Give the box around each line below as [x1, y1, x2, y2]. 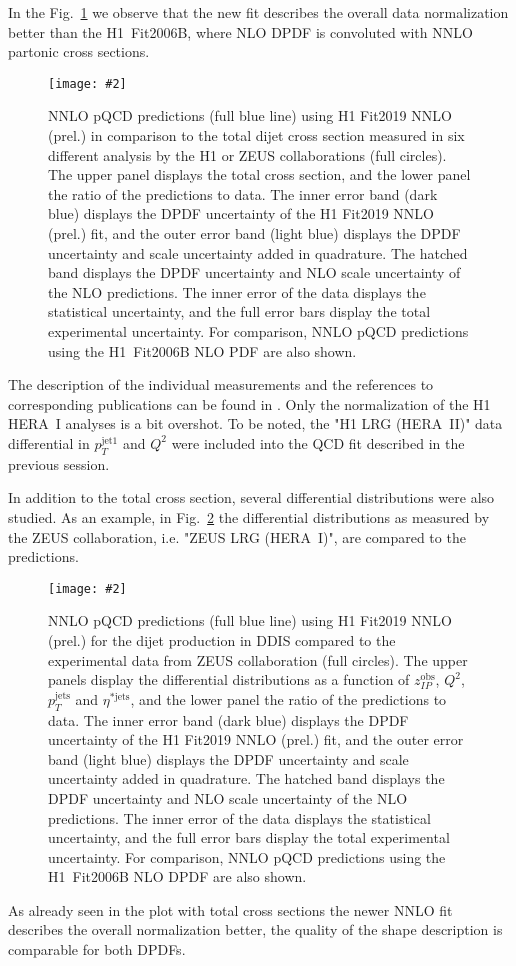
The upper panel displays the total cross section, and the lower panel [48, 164, 471, 185]
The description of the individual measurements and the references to [8, 374, 434, 395]
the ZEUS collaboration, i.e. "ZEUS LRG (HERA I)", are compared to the [8, 526, 466, 547]
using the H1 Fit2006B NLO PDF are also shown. [48, 340, 357, 361]
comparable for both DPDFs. [8, 939, 186, 960]
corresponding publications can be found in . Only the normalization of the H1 [8, 393, 491, 414]
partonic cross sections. [8, 41, 150, 62]
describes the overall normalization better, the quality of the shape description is [8, 919, 503, 940]
